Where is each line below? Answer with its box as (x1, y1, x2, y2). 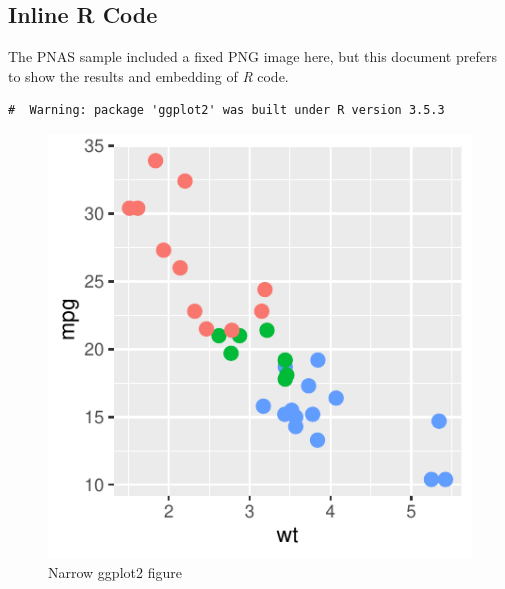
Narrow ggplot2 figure (48, 561, 182, 582)
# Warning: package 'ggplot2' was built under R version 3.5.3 (8, 103, 445, 118)
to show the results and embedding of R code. (8, 65, 289, 86)
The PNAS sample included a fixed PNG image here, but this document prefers (8, 46, 497, 67)
